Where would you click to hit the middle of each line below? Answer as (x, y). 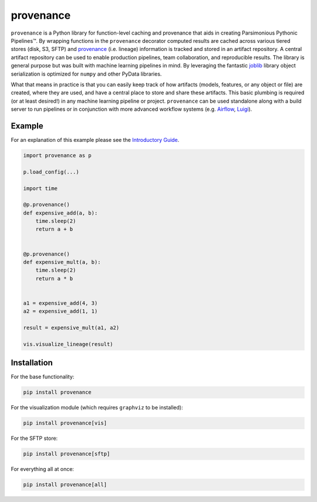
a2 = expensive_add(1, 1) (60, 311)
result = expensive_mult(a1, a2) (71, 328)
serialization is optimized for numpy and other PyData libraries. (86, 74)
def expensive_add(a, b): (60, 213)
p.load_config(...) (51, 172)
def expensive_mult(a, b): (62, 262)
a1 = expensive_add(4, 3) (60, 303)
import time (41, 188)
